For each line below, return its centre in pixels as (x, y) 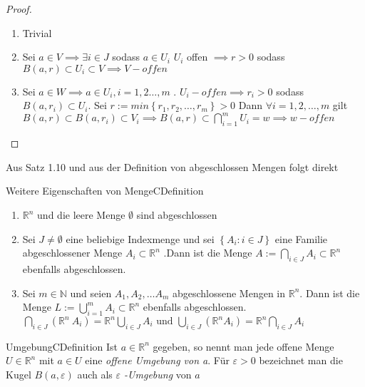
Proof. (19, 9)
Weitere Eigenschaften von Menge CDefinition (105, 191)
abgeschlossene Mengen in (229, 293)
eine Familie (301, 238)
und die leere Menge (81, 215)
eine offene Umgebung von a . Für (157, 360)
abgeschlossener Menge (72, 253)
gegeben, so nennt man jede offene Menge (243, 346)
